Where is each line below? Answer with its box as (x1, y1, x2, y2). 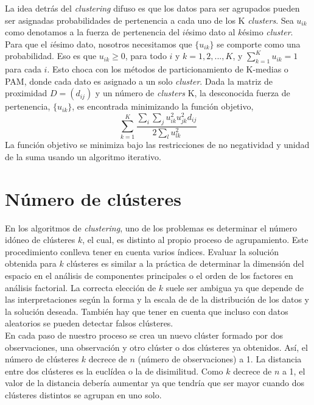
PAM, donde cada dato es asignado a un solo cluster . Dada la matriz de (5, 74, 273, 87)
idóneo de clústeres (5, 233, 75, 246)
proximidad (5, 86, 47, 99)
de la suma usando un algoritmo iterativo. (5, 150, 161, 163)
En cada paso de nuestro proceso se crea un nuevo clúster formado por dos (5, 328, 284, 341)
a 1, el (282, 364, 305, 377)
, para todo (125, 49, 167, 62)
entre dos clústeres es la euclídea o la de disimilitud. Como (5, 364, 223, 377)
